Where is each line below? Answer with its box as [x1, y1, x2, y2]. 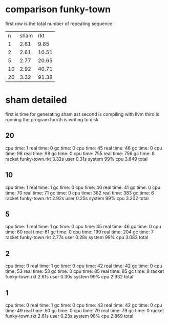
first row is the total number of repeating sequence [5, 20, 113, 27]
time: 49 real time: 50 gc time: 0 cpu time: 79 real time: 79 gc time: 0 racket [5, 307, 164, 313]
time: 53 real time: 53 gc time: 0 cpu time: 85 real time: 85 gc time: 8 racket [5, 268, 164, 274]
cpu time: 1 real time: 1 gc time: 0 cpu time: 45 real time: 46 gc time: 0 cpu [5, 224, 161, 230]
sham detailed [5, 94, 68, 106]
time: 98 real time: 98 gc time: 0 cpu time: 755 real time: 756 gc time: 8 [5, 150, 155, 157]
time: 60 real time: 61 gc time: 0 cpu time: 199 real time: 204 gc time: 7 [5, 229, 154, 235]
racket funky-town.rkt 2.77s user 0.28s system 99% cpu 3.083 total [5, 234, 149, 241]
